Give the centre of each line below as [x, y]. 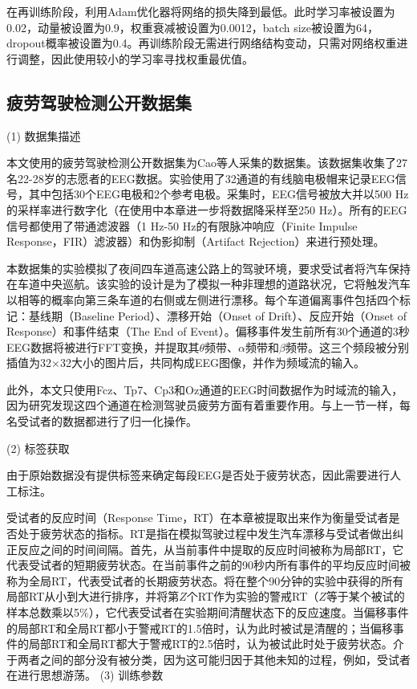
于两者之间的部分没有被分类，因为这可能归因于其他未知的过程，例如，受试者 [208, 659]
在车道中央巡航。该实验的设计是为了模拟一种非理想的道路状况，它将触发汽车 [208, 284]
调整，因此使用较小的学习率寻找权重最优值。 [135, 58]
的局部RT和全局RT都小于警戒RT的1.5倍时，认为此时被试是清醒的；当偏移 [200, 628]
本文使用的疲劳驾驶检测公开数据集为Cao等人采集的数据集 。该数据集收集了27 [207, 163]
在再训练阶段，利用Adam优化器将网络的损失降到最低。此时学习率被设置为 [201, 11]
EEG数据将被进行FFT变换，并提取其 [103, 347]
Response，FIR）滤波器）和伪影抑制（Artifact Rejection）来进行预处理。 [196, 241]
